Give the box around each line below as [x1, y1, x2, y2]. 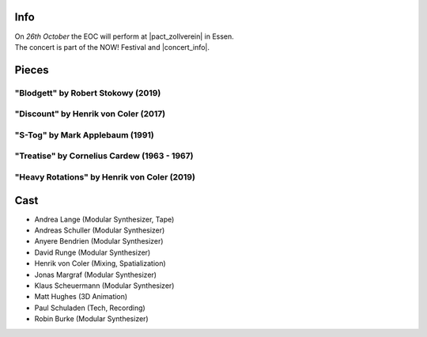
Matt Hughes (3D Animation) [34, 292, 128, 301]
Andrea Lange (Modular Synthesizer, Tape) [34, 214, 175, 224]
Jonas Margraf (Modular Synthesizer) [34, 270, 157, 279]
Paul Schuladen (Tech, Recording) [34, 303, 145, 312]
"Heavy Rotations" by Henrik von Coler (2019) [14, 171, 195, 182]
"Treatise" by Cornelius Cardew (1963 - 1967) [14, 150, 194, 161]
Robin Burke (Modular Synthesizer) [34, 314, 149, 324]
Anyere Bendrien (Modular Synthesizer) [34, 237, 164, 246]
